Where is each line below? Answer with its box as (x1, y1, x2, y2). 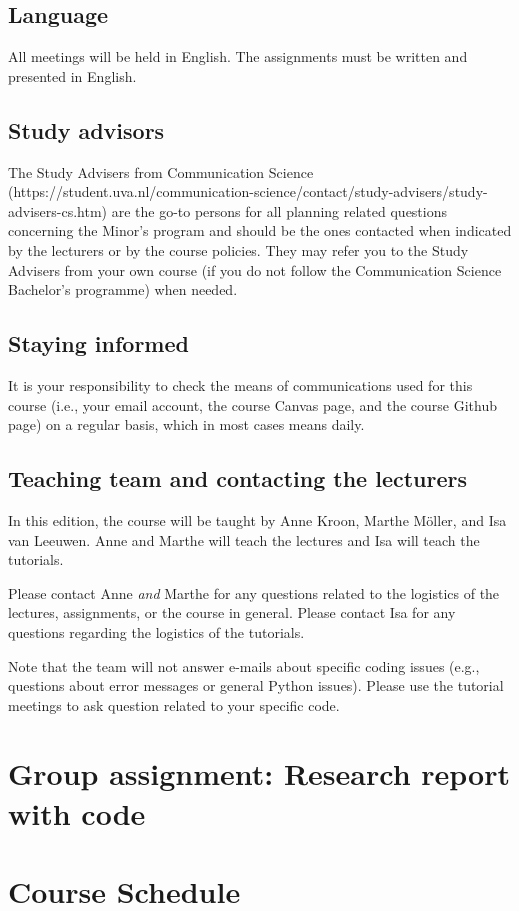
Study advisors (8, 114, 165, 145)
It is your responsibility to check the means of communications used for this (8, 374, 473, 395)
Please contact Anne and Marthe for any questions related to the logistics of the (8, 582, 500, 603)
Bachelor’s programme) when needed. (8, 279, 238, 300)
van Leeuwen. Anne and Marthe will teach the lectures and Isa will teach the (8, 529, 480, 550)
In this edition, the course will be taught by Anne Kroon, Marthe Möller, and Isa (8, 509, 507, 530)
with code (8, 792, 146, 833)
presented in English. (8, 65, 137, 86)
